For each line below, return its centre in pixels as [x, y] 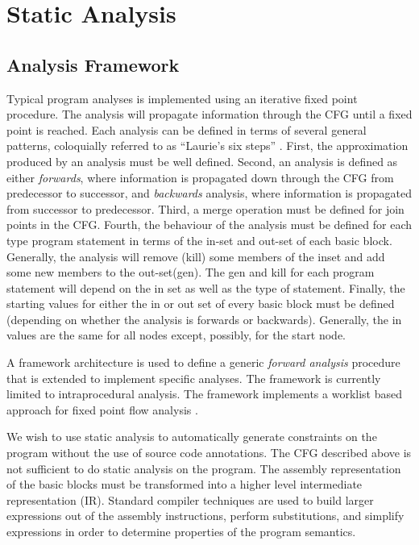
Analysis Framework [93, 64]
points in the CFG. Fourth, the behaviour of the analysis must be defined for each [209, 225]
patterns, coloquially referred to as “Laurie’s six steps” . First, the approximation [207, 146]
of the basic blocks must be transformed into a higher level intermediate [185, 484]
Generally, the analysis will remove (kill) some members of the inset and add [196, 256]
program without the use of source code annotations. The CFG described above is [209, 453]
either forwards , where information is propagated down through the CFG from [200, 177]
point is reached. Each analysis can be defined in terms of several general [187, 129]
